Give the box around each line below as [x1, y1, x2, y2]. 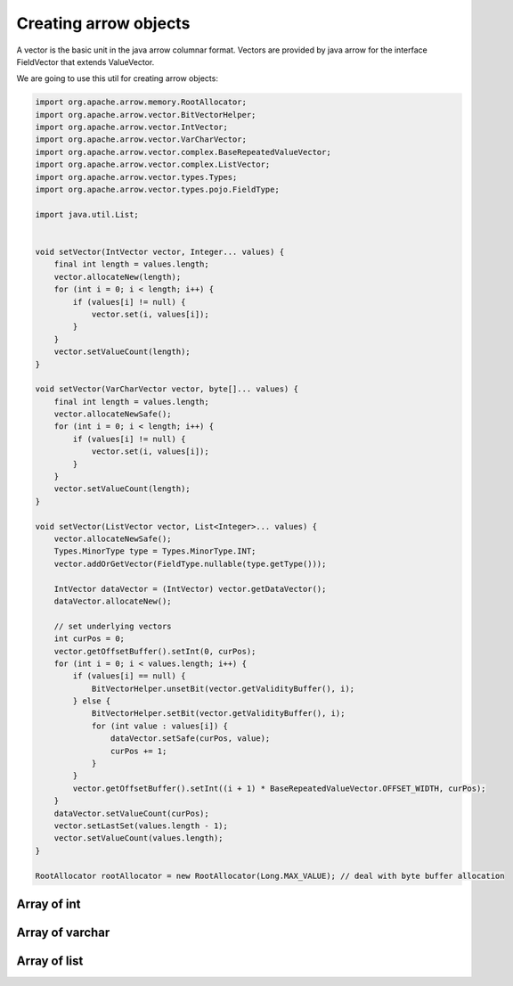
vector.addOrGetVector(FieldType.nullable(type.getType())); [53, 558, 327, 569]
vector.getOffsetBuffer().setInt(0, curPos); [53, 646, 256, 656]
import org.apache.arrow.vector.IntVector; [35, 122, 229, 133]
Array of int [16, 896, 81, 911]
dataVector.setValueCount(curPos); [53, 808, 209, 818]
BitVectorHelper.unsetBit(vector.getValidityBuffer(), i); [91, 683, 355, 694]
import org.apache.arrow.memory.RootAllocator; [35, 97, 247, 107]
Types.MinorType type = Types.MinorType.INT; [53, 546, 256, 556]
